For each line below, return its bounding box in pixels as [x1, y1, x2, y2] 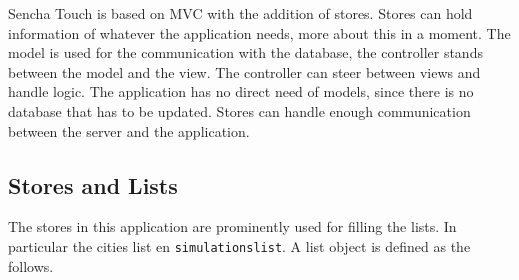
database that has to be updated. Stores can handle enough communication [8, 100, 471, 121]
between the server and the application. [8, 120, 250, 141]
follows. [8, 255, 54, 276]
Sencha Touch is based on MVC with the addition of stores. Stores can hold [8, 3, 473, 23]
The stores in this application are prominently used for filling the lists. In [8, 216, 457, 237]
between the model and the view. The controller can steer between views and [8, 61, 481, 82]
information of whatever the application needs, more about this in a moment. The [8, 22, 511, 43]
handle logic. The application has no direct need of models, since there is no [8, 81, 474, 102]
